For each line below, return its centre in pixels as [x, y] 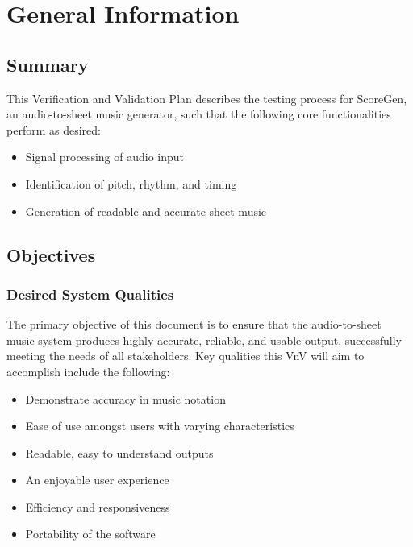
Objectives [51, 254]
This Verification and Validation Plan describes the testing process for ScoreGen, [207, 98]
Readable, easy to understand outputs [119, 452]
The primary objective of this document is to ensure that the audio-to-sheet [194, 324]
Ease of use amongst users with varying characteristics [160, 426]
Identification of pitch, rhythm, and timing [131, 183]
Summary [48, 64]
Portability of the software [90, 534]
